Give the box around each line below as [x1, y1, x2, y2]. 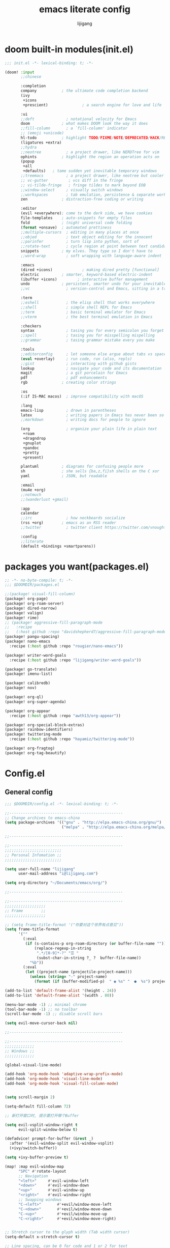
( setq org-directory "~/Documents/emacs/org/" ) [5, 881, 108, 886]
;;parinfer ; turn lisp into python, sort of [20, 239, 139, 244]
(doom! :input [5, 70, 35, 75]
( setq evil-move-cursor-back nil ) [5, 1020, 78, 1026]
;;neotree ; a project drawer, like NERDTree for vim [20, 149, 159, 155]
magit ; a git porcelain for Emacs [20, 371, 128, 376]
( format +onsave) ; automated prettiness [20, 225, 112, 230]
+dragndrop [23, 436, 46, 441]
